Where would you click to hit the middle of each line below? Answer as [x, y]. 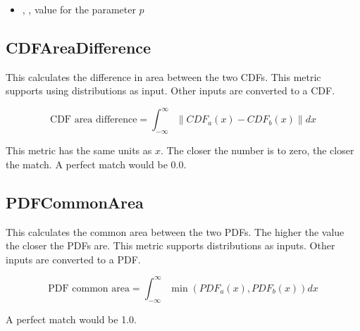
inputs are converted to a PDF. [73, 259]
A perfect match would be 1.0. [71, 319]
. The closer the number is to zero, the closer [257, 150]
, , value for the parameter [79, 9]
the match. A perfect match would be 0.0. [96, 164]
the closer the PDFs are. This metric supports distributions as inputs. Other [170, 245]
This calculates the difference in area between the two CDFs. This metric [163, 76]
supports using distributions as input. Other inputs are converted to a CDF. [170, 90]
